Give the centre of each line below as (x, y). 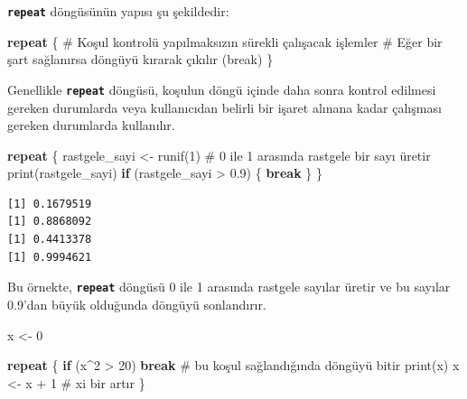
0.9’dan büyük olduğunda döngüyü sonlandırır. (137, 304)
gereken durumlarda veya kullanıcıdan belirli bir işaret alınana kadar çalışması (224, 107)
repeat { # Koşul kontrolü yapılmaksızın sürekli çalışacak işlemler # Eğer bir (225, 41)
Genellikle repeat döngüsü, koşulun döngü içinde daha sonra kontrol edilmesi (222, 89)
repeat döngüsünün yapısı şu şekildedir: (118, 11)
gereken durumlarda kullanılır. (91, 125)
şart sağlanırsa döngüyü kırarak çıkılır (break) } (140, 59)
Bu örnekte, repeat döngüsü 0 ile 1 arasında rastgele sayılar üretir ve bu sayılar (229, 287)
